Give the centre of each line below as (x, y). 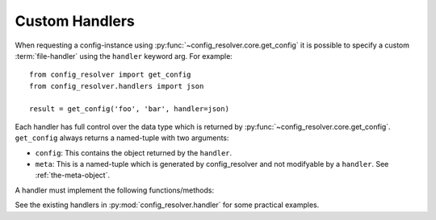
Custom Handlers (75, 21)
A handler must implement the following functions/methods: (114, 190)
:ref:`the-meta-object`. (73, 175)
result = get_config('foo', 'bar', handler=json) (130, 108)
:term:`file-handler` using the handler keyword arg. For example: (124, 56)
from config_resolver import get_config (110, 75)
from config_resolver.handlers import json (117, 86)
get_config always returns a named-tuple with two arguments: (122, 138)
